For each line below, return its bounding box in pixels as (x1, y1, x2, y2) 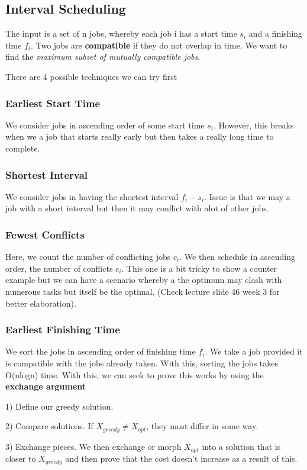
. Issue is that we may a (204, 190, 290, 202)
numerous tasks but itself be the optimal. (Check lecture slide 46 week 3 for (5, 285, 280, 297)
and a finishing (248, 27, 303, 40)
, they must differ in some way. (146, 420, 258, 432)
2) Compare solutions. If (5, 420, 93, 432)
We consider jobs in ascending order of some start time (5, 118, 205, 131)
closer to (5, 452, 36, 465)
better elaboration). (5, 297, 76, 309)
